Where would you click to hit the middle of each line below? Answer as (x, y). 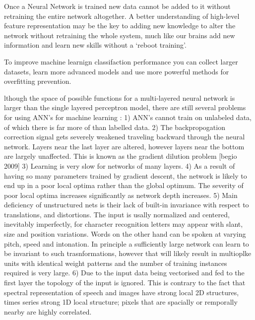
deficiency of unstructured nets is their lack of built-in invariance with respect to (127, 205)
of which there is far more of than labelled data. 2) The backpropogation (115, 127)
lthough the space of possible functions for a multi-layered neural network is (120, 97)
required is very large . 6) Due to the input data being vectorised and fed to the (124, 273)
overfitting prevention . (38, 81)
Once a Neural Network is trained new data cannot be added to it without (117, 6)
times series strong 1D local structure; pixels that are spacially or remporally (121, 302)
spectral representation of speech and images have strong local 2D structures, (122, 292)
